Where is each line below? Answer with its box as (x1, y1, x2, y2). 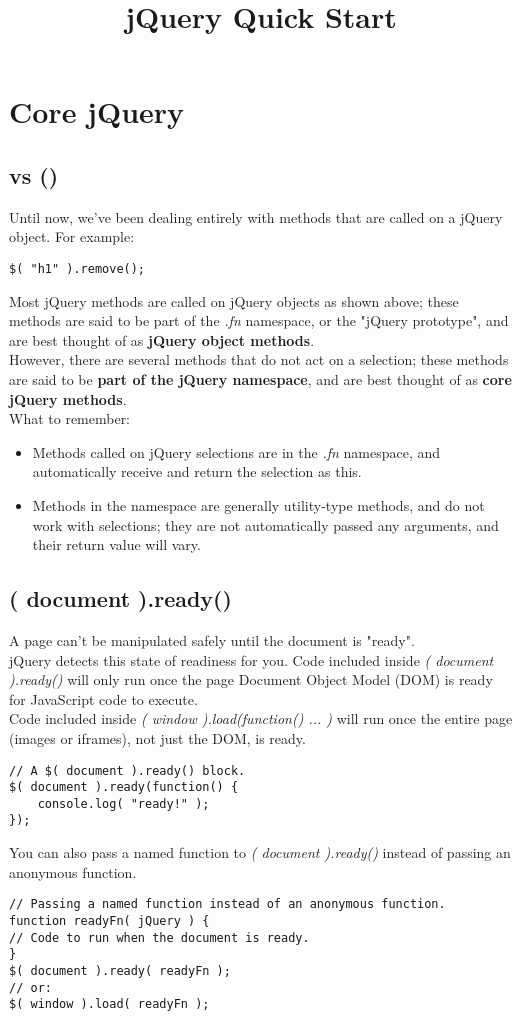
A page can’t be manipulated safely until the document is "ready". (9, 629, 415, 650)
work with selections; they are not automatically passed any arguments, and (32, 514, 499, 535)
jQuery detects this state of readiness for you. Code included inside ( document (9, 649, 494, 670)
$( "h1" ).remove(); (9, 261, 146, 276)
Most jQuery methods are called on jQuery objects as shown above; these (9, 290, 459, 311)
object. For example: (9, 226, 135, 247)
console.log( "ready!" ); (37, 796, 210, 811)
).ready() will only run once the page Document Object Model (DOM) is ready (9, 669, 493, 690)
